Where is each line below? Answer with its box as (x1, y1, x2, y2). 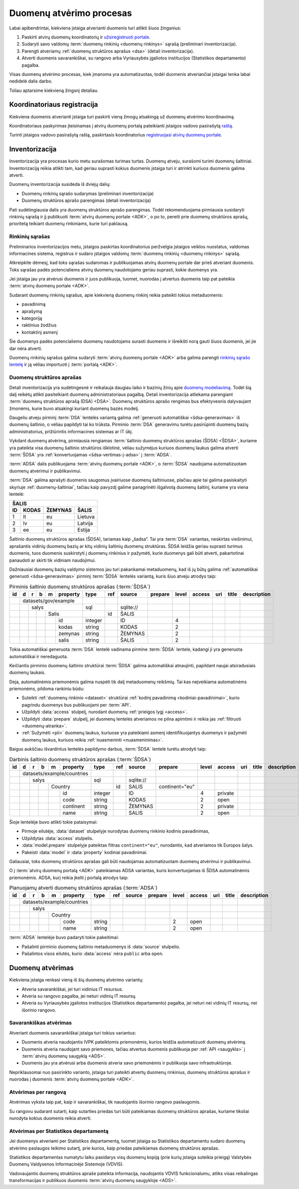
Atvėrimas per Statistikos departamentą (9, 1128, 109, 1135)
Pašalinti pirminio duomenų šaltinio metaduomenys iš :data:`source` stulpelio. (21, 944, 180, 950)
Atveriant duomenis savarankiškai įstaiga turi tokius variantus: (9, 1030, 137, 1036)
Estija (77, 526, 90, 533)
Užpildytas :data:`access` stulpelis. (21, 835, 94, 841)
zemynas (58, 630, 80, 637)
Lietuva (77, 513, 95, 520)
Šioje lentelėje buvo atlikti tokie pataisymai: (9, 819, 98, 825)
